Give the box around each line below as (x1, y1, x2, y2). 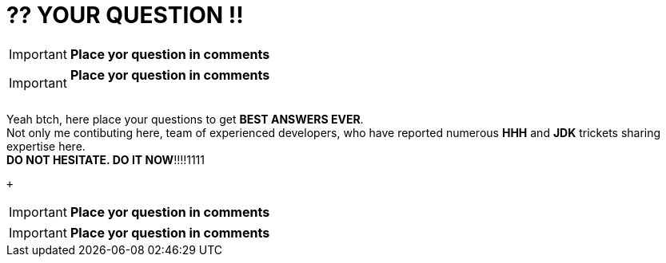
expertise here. (6, 139, 86, 153)
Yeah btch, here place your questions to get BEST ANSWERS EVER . (6, 112, 364, 126)
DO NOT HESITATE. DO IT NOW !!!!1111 (6, 152, 205, 167)
